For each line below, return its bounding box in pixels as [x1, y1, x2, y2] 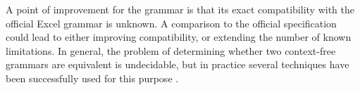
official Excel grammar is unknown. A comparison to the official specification [6, 15, 337, 30]
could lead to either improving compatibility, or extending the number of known [6, 30, 352, 44]
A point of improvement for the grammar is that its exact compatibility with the [6, 2, 354, 16]
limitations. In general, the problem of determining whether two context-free [6, 43, 336, 58]
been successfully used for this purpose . [6, 70, 179, 85]
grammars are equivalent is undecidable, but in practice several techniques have [6, 57, 349, 72]
